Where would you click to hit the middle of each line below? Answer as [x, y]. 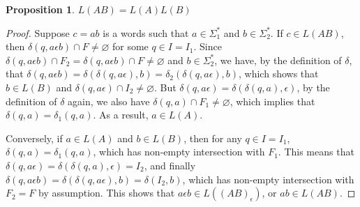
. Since [208, 46]
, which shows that [279, 74]
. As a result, [121, 115]
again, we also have [109, 101]
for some [130, 46]
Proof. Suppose [38, 32]
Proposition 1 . [40, 9]
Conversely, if [34, 138]
